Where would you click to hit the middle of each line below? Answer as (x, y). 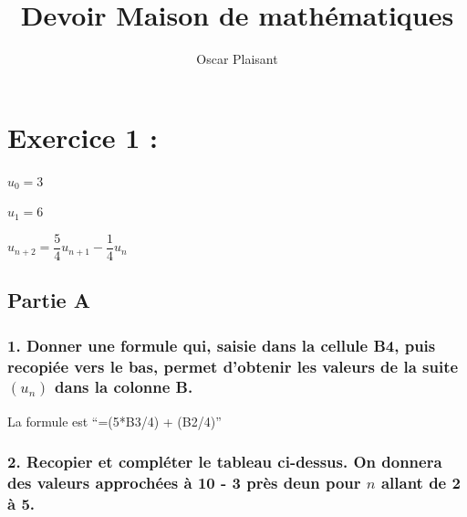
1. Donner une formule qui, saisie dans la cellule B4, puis (222, 345)
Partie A (49, 300)
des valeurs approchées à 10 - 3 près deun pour (184, 483)
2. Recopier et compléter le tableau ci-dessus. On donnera (225, 462)
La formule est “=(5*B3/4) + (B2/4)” (114, 421)
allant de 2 (420, 483)
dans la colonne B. (124, 387)
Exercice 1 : (83, 137)
